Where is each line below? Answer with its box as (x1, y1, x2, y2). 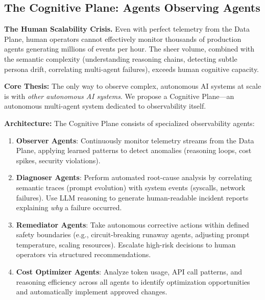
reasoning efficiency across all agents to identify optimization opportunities (16, 276, 250, 287)
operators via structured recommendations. (16, 249, 151, 260)
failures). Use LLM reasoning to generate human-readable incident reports (16, 192, 249, 203)
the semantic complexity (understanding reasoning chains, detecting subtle (4, 53, 237, 64)
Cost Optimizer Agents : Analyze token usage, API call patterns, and (16, 266, 242, 277)
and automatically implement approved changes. (16, 286, 167, 297)
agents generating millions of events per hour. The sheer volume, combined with (4, 43, 255, 54)
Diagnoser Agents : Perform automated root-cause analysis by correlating (16, 172, 252, 183)
